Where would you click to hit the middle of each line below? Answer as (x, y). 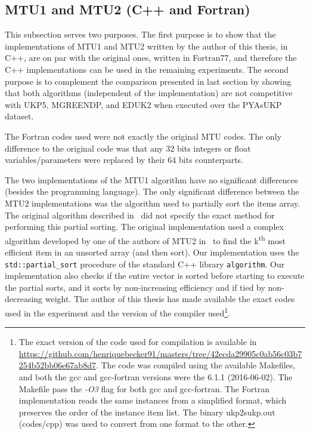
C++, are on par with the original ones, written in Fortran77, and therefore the (151, 58)
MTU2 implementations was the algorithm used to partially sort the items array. (153, 203)
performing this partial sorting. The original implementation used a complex (144, 227)
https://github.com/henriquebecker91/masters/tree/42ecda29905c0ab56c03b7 (160, 353)
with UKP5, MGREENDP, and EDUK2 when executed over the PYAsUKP (143, 104)
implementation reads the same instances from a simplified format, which (153, 400)
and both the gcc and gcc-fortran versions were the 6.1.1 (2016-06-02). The (156, 377)
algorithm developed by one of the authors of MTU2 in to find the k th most (145, 239)
